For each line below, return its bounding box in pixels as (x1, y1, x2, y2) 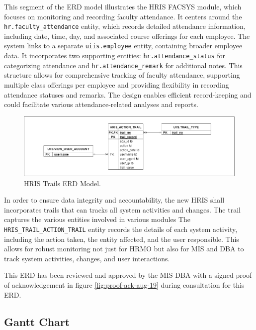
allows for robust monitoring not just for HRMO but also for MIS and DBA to (4, 243, 244, 254)
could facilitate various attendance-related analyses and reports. (4, 99, 198, 110)
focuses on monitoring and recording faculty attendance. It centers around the (4, 11, 242, 21)
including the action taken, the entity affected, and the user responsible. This (4, 233, 239, 244)
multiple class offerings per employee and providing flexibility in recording (4, 80, 229, 90)
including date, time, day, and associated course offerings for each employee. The (4, 30, 250, 41)
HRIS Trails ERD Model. (24, 178, 101, 188)
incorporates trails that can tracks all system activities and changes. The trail (4, 204, 241, 215)
